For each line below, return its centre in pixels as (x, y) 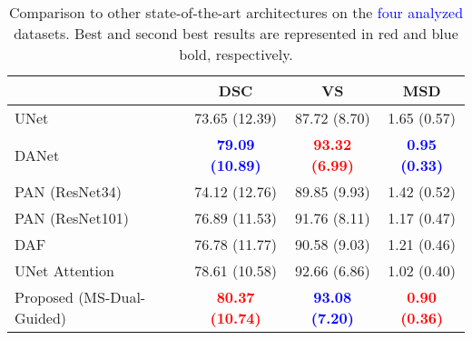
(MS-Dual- (112, 297)
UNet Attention (64, 270)
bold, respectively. (236, 54)
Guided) (41, 318)
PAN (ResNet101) (72, 218)
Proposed (44, 297)
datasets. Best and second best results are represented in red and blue (236, 33)
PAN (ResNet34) (68, 191)
